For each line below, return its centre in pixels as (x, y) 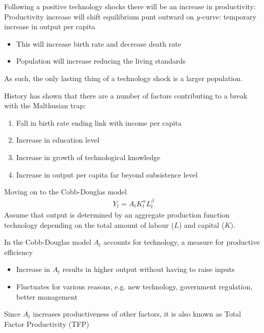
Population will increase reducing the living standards (101, 61)
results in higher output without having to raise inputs (148, 269)
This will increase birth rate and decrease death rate (99, 43)
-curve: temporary (228, 16)
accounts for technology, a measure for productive (182, 242)
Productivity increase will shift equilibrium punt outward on (99, 16)
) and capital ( (202, 224)
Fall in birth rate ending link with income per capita (99, 122)
